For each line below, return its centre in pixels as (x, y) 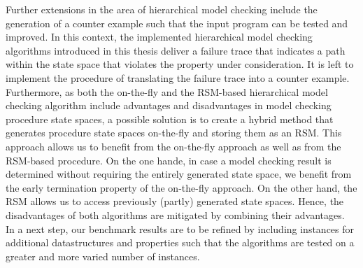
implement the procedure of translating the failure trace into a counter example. (178, 77)
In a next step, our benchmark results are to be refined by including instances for (180, 228)
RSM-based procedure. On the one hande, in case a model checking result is (169, 160)
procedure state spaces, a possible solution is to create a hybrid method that (170, 119)
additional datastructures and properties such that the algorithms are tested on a (180, 242)
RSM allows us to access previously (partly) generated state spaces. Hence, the (175, 201)
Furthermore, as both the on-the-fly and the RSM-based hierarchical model (167, 91)
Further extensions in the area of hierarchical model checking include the (162, 9)
